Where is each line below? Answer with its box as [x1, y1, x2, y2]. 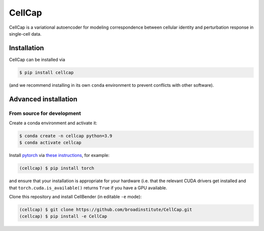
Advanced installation [9, 95, 78, 103]
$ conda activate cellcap [19, 140, 82, 146]
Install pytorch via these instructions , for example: [9, 153, 110, 158]
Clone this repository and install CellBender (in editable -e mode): [9, 194, 142, 200]
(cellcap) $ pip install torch [19, 166, 95, 171]
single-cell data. [9, 31, 42, 37]
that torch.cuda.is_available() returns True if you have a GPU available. [9, 185, 167, 191]
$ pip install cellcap [19, 70, 74, 75]
